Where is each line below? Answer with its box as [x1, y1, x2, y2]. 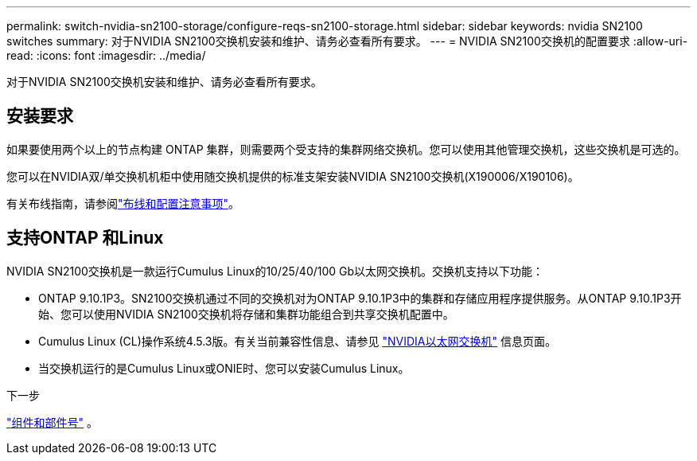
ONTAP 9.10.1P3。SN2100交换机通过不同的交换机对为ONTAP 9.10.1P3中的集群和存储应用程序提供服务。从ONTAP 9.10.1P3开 [38, 291, 682, 305]
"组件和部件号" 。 [6, 415, 98, 429]
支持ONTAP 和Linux [6, 228, 164, 248]
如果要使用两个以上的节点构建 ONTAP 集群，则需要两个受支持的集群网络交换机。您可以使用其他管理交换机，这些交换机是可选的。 [6, 142, 686, 156]
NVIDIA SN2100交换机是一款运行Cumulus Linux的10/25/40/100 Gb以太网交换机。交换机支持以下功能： [6, 264, 544, 278]
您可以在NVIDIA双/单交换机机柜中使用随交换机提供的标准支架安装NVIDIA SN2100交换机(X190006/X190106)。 [6, 169, 579, 183]
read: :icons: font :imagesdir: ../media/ [6, 49, 206, 62]
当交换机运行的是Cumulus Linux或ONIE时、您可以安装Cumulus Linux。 [38, 361, 410, 375]
